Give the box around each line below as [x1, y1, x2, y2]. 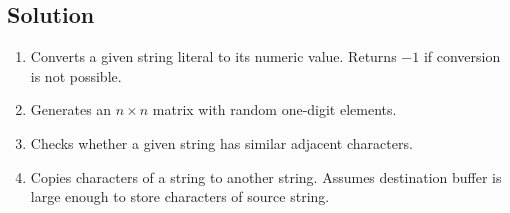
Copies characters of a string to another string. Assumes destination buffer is [30, 166, 502, 187]
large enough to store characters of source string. [30, 186, 330, 207]
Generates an [30, 99, 112, 120]
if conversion [423, 46, 501, 67]
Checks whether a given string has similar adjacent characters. [30, 132, 413, 153]
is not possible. [30, 65, 122, 86]
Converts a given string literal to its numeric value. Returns [30, 46, 397, 67]
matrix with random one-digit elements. [152, 99, 397, 120]
